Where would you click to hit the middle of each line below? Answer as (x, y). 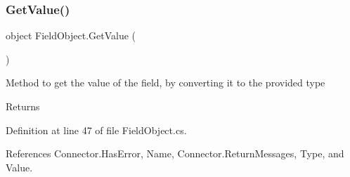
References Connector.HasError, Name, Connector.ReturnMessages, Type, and (175, 153)
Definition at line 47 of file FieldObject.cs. (96, 130)
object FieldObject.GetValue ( (71, 35)
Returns (23, 106)
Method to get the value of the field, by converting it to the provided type (166, 83)
